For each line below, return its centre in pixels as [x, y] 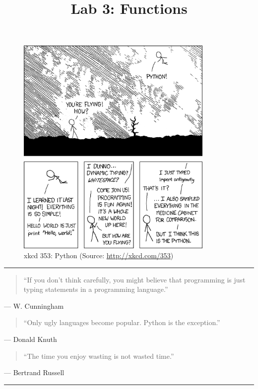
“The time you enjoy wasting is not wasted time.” [99, 356]
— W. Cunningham [34, 306]
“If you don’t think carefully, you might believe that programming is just [134, 279]
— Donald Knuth [31, 339]
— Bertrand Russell [34, 372]
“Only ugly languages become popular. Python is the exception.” [122, 322]
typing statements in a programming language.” [96, 289]
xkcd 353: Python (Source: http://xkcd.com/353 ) [99, 255]
